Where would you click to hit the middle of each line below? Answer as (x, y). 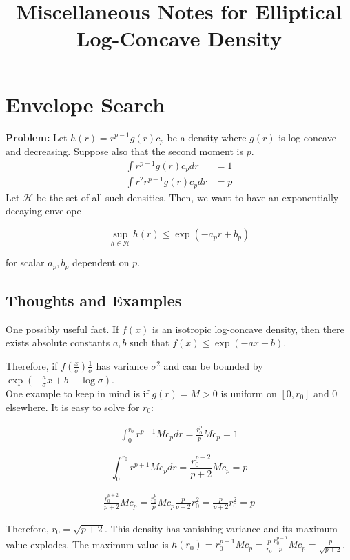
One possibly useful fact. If (62, 329)
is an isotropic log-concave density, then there (248, 329)
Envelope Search (85, 104)
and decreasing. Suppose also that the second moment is (124, 151)
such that (150, 342)
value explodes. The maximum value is (87, 544)
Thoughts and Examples (94, 300)
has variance (122, 365)
